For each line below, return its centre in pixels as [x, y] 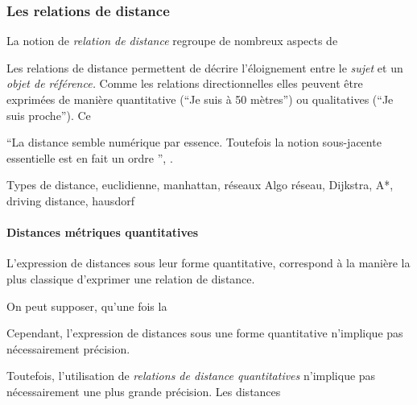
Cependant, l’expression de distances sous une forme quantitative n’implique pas [205, 333]
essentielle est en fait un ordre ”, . [90, 157]
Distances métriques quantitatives [103, 232]
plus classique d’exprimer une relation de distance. [131, 278]
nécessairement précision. [68, 348]
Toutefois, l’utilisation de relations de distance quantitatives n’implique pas [191, 376]
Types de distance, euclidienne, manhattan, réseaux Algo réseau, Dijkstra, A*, [200, 185]
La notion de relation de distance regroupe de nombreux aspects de [172, 41]
